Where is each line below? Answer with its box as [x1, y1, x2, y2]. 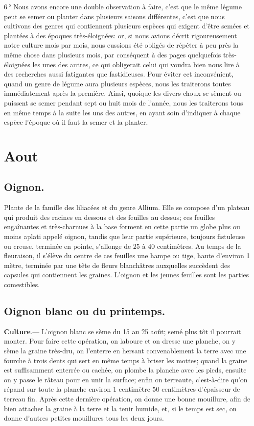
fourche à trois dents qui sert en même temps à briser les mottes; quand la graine [4, 355, 248, 365]
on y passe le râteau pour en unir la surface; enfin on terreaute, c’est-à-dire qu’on [4, 374, 248, 384]
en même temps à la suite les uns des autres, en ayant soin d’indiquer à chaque [4, 107, 241, 117]
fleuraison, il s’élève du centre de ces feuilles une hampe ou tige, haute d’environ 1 [4, 250, 250, 261]
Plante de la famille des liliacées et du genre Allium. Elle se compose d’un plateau [4, 202, 250, 213]
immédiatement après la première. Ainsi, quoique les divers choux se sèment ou [4, 88, 241, 98]
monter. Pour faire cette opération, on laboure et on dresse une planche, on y [4, 336, 236, 346]
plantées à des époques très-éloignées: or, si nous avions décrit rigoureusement [4, 30, 237, 40]
